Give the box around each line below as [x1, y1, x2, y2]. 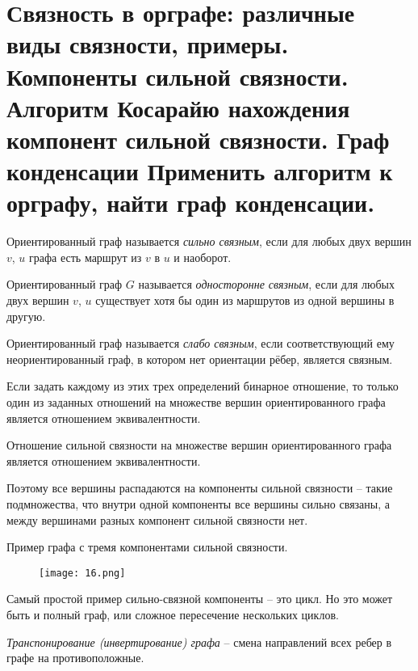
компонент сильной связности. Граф [6, 122, 390, 155]
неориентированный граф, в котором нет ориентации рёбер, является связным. [6, 350, 393, 367]
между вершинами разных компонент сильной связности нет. [6, 511, 308, 528]
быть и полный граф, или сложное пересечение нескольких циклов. [6, 606, 339, 622]
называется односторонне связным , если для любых [138, 276, 395, 293]
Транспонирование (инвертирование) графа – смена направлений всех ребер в [6, 633, 392, 650]
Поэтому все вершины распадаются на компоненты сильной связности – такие [6, 479, 393, 496]
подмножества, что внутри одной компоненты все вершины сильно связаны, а [6, 495, 390, 512]
